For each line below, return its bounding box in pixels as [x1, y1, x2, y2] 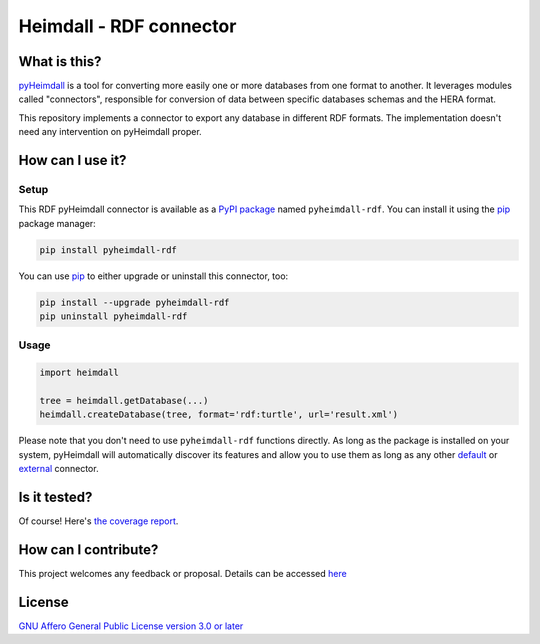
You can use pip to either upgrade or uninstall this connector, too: [18, 270, 289, 282]
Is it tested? [18, 489, 93, 506]
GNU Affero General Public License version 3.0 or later [18, 620, 244, 632]
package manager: [18, 217, 97, 229]
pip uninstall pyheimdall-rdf [39, 311, 188, 322]
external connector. [18, 463, 99, 475]
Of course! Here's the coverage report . [18, 515, 179, 527]
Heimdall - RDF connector [18, 15, 237, 37]
